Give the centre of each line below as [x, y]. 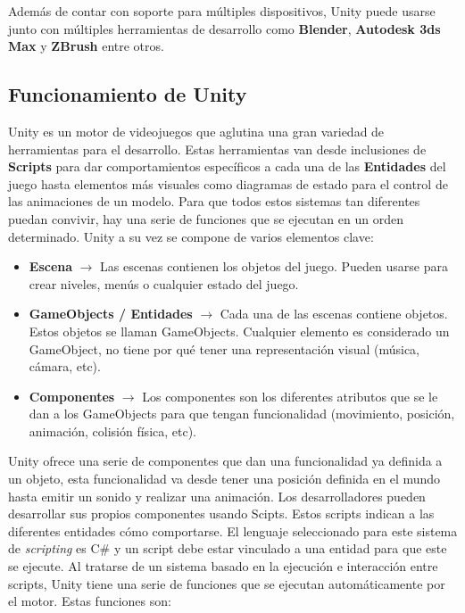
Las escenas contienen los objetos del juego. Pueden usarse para [274, 266]
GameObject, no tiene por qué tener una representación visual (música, [224, 348]
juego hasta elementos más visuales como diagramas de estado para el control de [228, 183]
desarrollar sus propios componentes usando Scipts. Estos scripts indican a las [221, 514]
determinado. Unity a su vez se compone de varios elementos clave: [191, 236]
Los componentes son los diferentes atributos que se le [290, 396]
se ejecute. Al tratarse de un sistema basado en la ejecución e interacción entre [223, 566]
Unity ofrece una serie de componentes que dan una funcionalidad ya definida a [225, 461]
